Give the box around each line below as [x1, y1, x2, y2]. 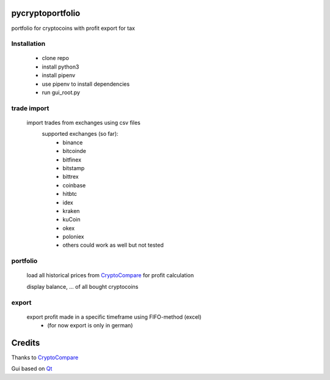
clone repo [42, 54, 70, 62]
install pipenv [42, 72, 76, 79]
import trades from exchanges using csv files [26, 119, 141, 126]
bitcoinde [62, 147, 87, 155]
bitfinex [62, 156, 82, 163]
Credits [11, 337, 40, 348]
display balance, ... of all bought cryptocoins [26, 283, 139, 290]
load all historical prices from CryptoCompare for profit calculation [26, 272, 194, 279]
